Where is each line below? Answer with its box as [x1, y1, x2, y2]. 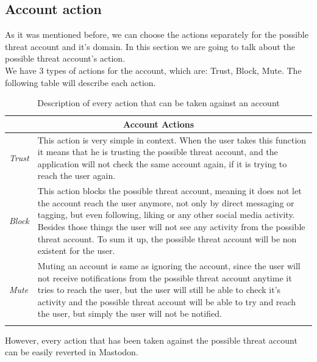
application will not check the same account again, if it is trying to [37, 157, 287, 170]
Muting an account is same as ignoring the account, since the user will [37, 259, 301, 272]
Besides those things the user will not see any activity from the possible [37, 220, 305, 233]
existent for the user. [37, 244, 115, 257]
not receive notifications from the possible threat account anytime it [37, 271, 292, 284]
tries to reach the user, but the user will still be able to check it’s [37, 283, 281, 296]
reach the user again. [37, 169, 116, 182]
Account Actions [123, 117, 194, 130]
